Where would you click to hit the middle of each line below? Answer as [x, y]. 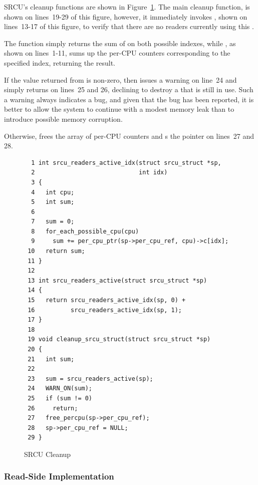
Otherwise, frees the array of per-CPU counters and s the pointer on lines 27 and [129, 136]
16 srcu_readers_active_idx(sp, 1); [105, 310]
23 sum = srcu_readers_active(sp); [90, 379]
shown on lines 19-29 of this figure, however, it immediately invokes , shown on [126, 16]
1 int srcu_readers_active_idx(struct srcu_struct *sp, [126, 163]
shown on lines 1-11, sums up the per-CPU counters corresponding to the [117, 53]
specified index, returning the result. [60, 62]
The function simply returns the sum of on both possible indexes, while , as [120, 43]
